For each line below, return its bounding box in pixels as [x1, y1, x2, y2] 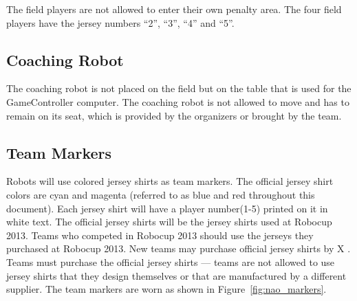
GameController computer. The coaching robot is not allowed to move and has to [6, 94, 349, 109]
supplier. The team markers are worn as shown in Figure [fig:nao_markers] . [6, 282, 327, 296]
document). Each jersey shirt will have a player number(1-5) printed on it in [6, 201, 328, 215]
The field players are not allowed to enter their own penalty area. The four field [6, 2, 342, 16]
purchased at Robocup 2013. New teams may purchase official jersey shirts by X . [6, 241, 351, 256]
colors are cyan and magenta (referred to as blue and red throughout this [6, 187, 315, 201]
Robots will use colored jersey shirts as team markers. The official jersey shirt [6, 174, 334, 188]
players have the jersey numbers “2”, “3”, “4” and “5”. [6, 15, 235, 30]
